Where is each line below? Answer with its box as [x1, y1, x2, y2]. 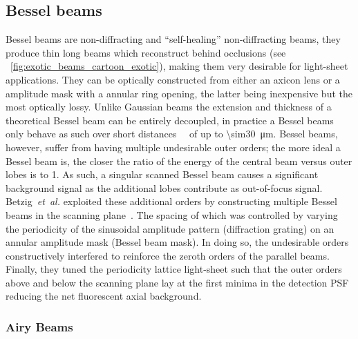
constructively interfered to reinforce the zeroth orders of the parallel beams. [6, 248, 330, 262]
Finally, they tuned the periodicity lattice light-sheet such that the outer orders [6, 262, 342, 276]
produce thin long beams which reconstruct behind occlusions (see [6, 45, 286, 59]
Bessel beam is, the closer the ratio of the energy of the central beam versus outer [6, 153, 352, 168]
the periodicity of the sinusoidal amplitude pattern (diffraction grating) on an [6, 221, 335, 235]
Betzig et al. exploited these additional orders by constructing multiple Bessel [6, 194, 337, 209]
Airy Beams [6, 318, 73, 335]
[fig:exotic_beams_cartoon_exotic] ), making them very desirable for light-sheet [10, 59, 348, 73]
